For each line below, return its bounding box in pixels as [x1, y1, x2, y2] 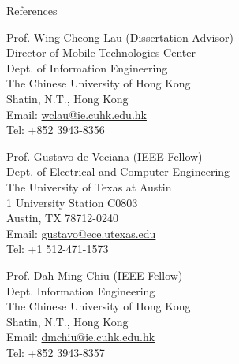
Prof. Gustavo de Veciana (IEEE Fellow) [6, 147, 203, 164]
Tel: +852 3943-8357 [6, 344, 105, 360]
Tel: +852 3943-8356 [6, 121, 105, 138]
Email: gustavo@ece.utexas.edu [6, 225, 156, 241]
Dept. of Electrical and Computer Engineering [6, 163, 230, 180]
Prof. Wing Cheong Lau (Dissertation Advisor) [6, 28, 233, 45]
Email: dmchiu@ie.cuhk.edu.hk [6, 329, 155, 345]
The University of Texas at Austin [6, 178, 172, 195]
